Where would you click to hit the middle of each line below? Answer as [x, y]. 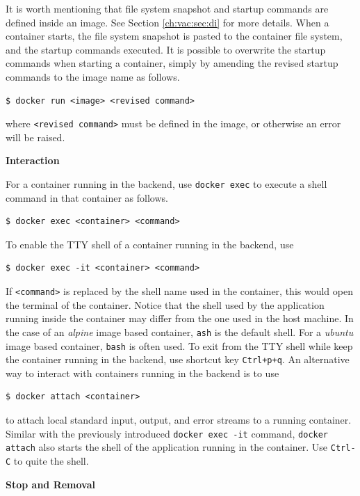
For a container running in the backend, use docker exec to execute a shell [166, 184]
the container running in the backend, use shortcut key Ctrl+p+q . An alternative [178, 359]
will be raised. [35, 137]
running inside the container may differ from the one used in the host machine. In [180, 318]
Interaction [33, 160]
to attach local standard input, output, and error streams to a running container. [179, 420]
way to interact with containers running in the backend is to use [142, 373]
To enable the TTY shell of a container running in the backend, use [150, 244]
